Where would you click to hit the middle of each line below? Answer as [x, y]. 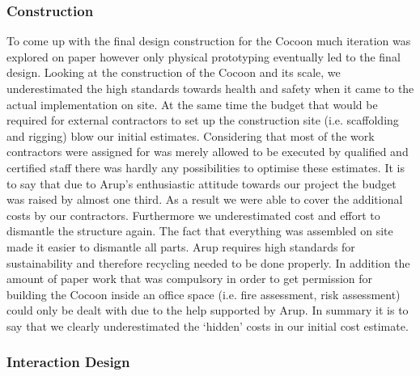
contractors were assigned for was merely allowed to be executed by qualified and [208, 152]
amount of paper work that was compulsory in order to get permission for [190, 279]
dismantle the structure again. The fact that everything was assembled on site [200, 231]
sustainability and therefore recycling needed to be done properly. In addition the [208, 262]
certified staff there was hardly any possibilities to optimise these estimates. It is [206, 167]
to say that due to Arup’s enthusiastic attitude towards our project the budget [202, 183]
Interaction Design [68, 362]
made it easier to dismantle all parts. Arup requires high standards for [181, 246]
